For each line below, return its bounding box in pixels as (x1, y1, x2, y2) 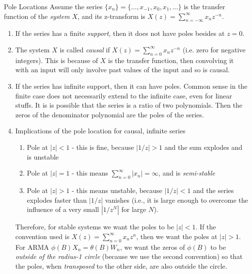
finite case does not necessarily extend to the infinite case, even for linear (15, 90, 232, 100)
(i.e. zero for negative (182, 44, 246, 54)
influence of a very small (27, 204, 99, 214)
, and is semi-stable (158, 168, 215, 178)
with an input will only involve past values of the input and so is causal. (15, 64, 230, 75)
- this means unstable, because (72, 185, 162, 195)
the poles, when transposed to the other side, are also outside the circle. (15, 260, 227, 271)
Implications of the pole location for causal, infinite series (15, 126, 186, 136)
